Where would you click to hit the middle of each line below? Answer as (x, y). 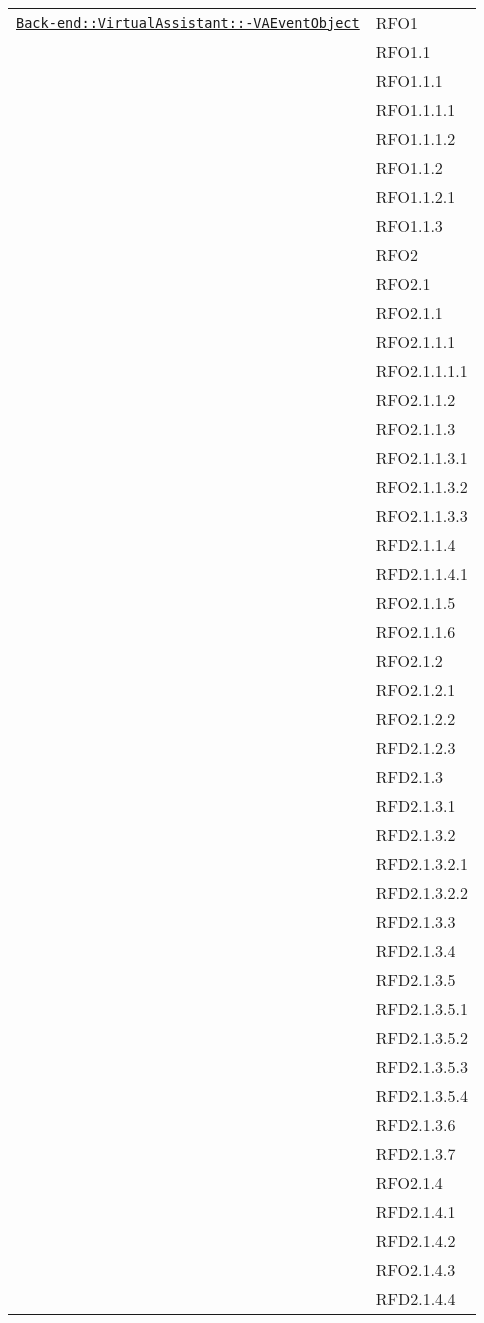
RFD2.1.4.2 (415, 1240)
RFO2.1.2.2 (415, 718)
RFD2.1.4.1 (415, 1211)
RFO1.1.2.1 (415, 196)
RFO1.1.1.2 (415, 138)
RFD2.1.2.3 (415, 747)
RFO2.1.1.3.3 (421, 515)
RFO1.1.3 (409, 225)
